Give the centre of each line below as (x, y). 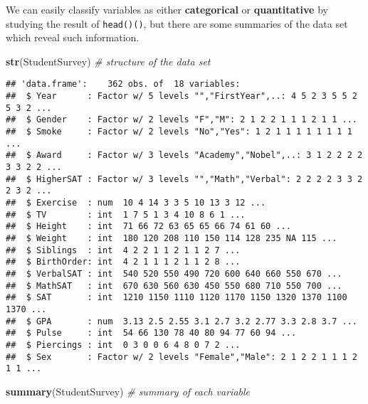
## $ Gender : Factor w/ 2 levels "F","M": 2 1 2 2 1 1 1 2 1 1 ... (182, 120)
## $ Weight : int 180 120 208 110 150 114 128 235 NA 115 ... (172, 238)
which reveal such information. (73, 37)
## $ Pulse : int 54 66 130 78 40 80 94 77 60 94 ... (151, 333)
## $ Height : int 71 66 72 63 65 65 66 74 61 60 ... (148, 227)
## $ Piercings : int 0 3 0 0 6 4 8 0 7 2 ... (123, 345)
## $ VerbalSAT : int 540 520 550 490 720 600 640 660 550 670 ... (174, 273)
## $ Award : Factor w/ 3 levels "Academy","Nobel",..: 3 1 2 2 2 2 (184, 155)
